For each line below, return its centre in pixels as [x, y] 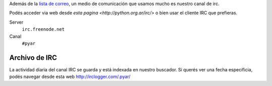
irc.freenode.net [43, 29]
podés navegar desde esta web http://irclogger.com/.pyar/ [70, 77]
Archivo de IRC [33, 58]
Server [16, 22]
